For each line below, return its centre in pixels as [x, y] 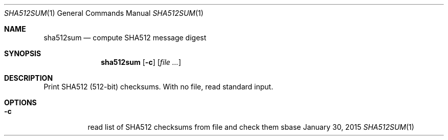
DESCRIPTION [29, 78]
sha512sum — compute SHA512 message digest [125, 38]
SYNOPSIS [23, 53]
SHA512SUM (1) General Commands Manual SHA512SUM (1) [104, 13]
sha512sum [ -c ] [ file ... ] [141, 62]
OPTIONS [20, 102]
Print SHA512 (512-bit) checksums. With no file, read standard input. [159, 87]
